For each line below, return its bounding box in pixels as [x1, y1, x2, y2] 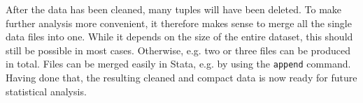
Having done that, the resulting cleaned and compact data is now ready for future [6, 70, 357, 85]
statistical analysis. [6, 84, 87, 98]
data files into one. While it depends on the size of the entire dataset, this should [6, 29, 353, 44]
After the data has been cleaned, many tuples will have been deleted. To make [6, 2, 342, 16]
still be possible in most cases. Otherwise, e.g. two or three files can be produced [6, 42, 351, 57]
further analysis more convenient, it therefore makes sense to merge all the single [6, 15, 352, 30]
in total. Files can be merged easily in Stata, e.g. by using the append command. [6, 56, 351, 71]
